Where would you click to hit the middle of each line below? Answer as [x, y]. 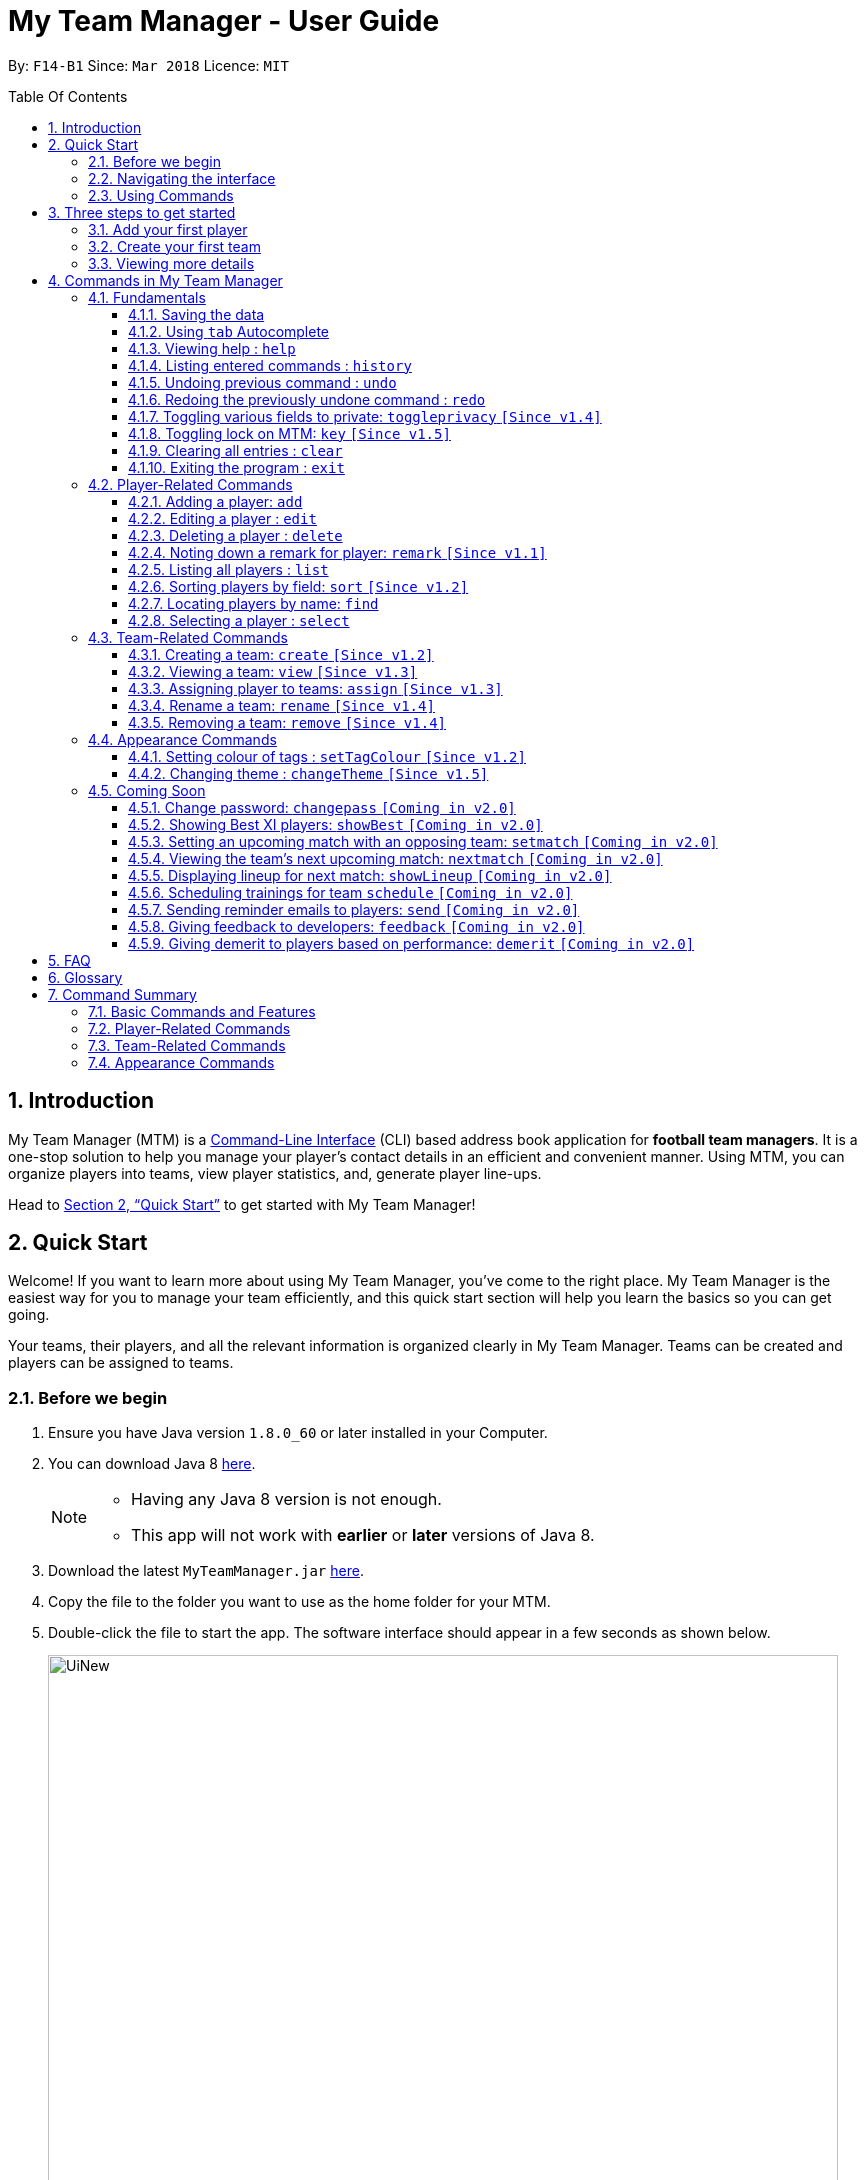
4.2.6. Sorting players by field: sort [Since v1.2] [298, 586]
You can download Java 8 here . [152, 1464]
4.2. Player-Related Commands [190, 484]
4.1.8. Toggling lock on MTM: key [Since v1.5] [289, 433]
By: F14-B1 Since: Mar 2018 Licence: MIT [148, 65]
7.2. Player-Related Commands [189, 1028]
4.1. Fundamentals [147, 297]
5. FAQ [69, 960]
